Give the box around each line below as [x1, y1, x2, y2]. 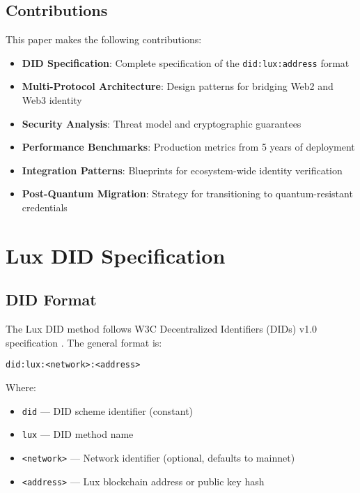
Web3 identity [22, 93, 82, 107]
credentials [22, 200, 68, 215]
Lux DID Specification [6, 241, 226, 269]
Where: [6, 380, 36, 395]
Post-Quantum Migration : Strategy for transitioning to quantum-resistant [22, 186, 353, 201]
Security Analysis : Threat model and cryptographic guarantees [22, 116, 302, 130]
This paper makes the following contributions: [6, 32, 202, 47]
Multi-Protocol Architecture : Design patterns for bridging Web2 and [22, 79, 334, 93]
